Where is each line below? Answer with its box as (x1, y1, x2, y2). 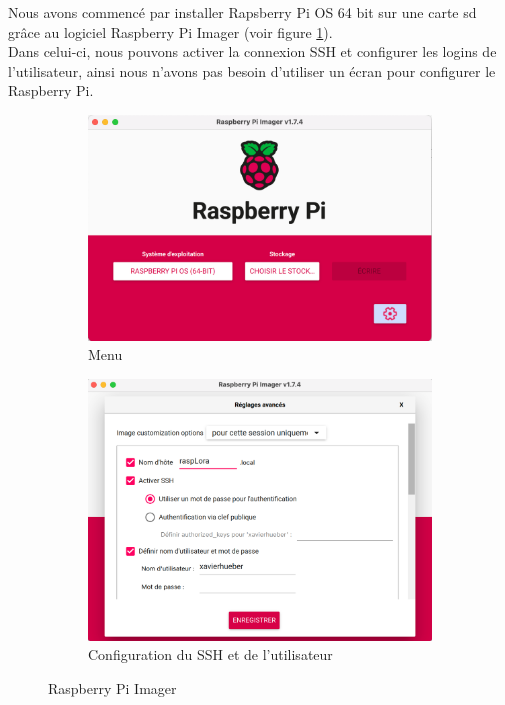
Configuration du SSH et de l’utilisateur (88, 644, 333, 665)
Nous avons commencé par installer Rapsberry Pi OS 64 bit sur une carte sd (8, 2, 477, 22)
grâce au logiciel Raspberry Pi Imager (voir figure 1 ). (8, 21, 333, 42)
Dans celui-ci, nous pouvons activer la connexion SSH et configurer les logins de (8, 41, 497, 62)
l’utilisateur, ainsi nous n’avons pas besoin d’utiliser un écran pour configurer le (8, 60, 496, 81)
